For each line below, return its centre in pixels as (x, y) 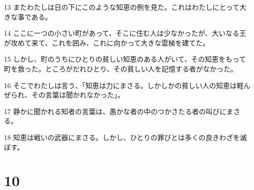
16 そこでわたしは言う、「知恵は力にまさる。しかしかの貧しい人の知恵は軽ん (127, 85)
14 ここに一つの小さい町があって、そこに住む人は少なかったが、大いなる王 (125, 33)
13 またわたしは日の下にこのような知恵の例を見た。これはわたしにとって (122, 7)
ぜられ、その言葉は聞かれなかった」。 (64, 95)
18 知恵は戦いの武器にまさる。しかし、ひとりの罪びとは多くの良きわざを (122, 137)
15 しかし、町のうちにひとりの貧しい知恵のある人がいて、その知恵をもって (125, 59)
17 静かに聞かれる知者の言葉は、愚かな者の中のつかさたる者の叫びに (115, 111)
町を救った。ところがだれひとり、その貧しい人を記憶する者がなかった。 (121, 68)
